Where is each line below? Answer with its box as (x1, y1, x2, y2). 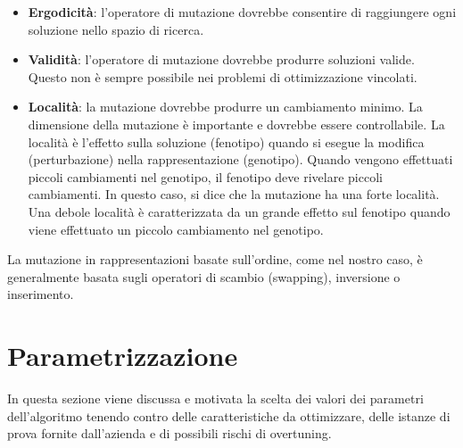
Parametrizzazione (7, 337, 238, 374)
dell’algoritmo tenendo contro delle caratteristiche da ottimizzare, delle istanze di (7, 406, 451, 425)
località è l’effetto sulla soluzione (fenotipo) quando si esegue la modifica (28, 132, 425, 151)
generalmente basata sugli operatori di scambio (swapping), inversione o (7, 267, 401, 286)
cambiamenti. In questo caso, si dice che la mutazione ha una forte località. (28, 185, 440, 203)
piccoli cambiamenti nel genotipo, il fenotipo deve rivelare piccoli (28, 167, 383, 186)
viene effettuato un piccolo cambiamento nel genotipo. (28, 220, 324, 238)
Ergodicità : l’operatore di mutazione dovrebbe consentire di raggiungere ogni (28, 3, 457, 21)
